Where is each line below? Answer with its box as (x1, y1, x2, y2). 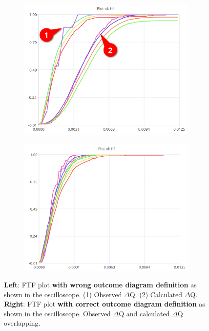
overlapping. (4, 318, 41, 328)
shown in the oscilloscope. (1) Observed (4, 289, 122, 299)
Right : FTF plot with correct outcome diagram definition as (4, 299, 205, 309)
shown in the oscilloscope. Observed (4, 308, 111, 318)
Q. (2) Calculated (129, 289, 183, 299)
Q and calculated (119, 308, 170, 318)
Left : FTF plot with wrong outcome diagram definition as (4, 280, 197, 290)
